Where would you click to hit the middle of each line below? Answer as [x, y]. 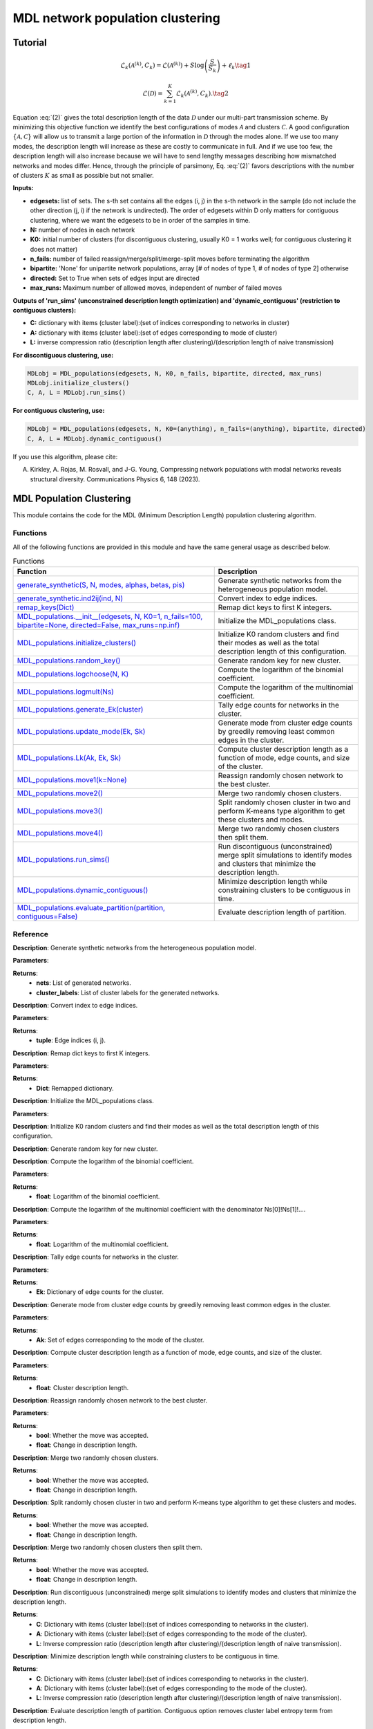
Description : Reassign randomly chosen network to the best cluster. [110, 1400]
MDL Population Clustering [72, 499]
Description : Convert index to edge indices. [75, 1006]
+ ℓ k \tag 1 [236, 66]
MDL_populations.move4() [60, 833]
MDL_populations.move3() [60, 811]
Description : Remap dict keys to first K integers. [82, 1053]
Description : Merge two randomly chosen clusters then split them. [108, 1547]
